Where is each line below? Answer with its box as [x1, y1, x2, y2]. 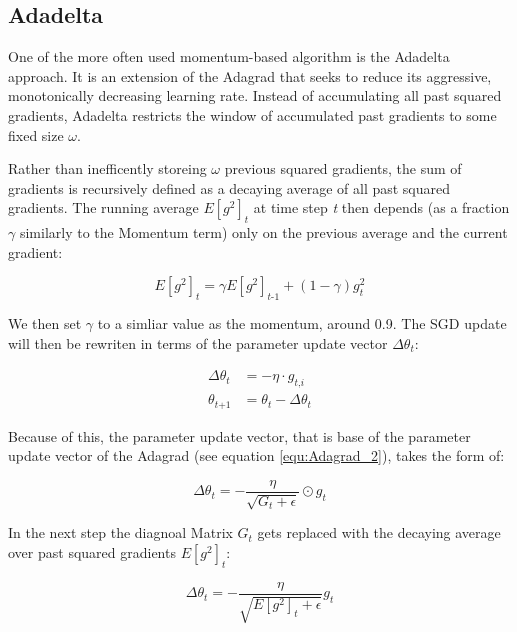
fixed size [8, 124, 64, 145]
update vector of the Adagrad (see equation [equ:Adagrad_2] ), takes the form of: [8, 445, 505, 466]
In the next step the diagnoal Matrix [8, 522, 233, 543]
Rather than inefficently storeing [8, 158, 207, 179]
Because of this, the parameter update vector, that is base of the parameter [8, 425, 471, 446]
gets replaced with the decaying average [257, 522, 501, 543]
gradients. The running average [8, 197, 199, 218]
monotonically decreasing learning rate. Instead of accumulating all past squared [8, 85, 502, 106]
